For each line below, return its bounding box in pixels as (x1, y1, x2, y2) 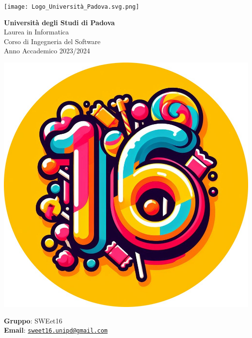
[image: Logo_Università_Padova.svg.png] (4, 3, 140, 10)
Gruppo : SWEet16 (4, 315, 63, 325)
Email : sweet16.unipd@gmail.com (4, 325, 108, 335)
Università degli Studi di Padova (4, 17, 115, 27)
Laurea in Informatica (4, 27, 69, 37)
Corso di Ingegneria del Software (4, 36, 101, 46)
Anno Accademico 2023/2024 (4, 46, 90, 56)
